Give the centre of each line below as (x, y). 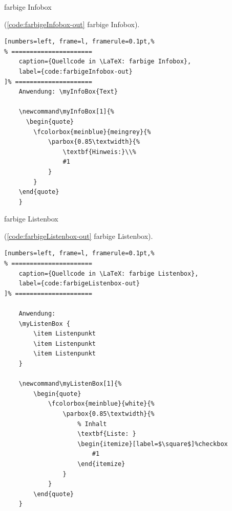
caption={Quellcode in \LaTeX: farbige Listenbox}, (109, 273)
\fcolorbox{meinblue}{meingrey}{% (92, 132)
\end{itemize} (101, 464)
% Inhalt (92, 424)
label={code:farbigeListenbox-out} (79, 284)
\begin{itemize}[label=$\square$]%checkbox (153, 444)
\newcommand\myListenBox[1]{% (70, 384)
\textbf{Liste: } (107, 434)
